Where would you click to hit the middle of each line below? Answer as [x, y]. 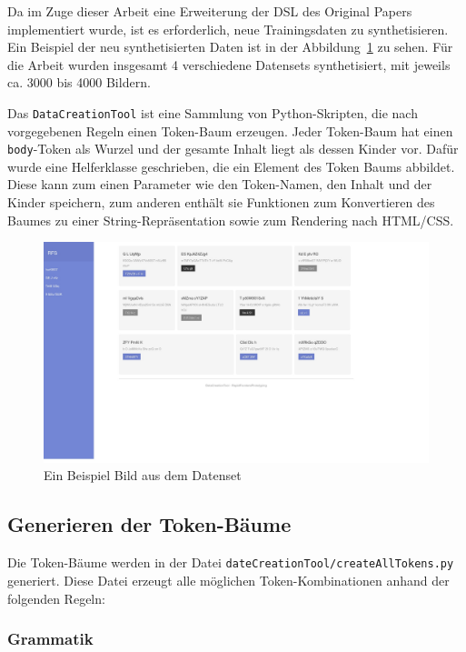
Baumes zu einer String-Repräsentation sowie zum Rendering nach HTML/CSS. [231, 220]
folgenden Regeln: [56, 598]
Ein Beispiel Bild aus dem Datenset [143, 475]
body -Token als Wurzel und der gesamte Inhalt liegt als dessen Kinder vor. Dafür [233, 149]
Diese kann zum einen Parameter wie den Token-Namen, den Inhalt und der [220, 184]
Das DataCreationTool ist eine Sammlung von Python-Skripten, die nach [213, 112]
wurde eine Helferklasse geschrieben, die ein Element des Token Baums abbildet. [231, 166]
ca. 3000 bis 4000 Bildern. [79, 82]
